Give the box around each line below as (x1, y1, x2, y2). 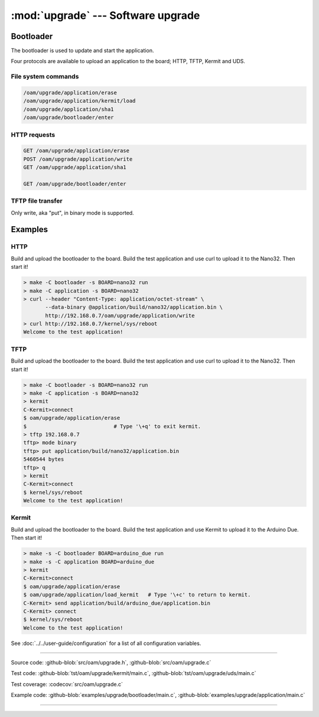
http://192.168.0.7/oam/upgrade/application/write (45, 312, 195, 319)
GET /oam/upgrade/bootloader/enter (23, 180, 126, 187)
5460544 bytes (23, 456, 64, 463)
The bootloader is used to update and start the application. (11, 47, 154, 54)
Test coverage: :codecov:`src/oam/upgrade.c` (11, 680, 123, 687)
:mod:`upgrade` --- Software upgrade (11, 9, 200, 22)
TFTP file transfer (11, 197, 63, 205)
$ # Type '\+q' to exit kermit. (23, 423, 201, 429)
